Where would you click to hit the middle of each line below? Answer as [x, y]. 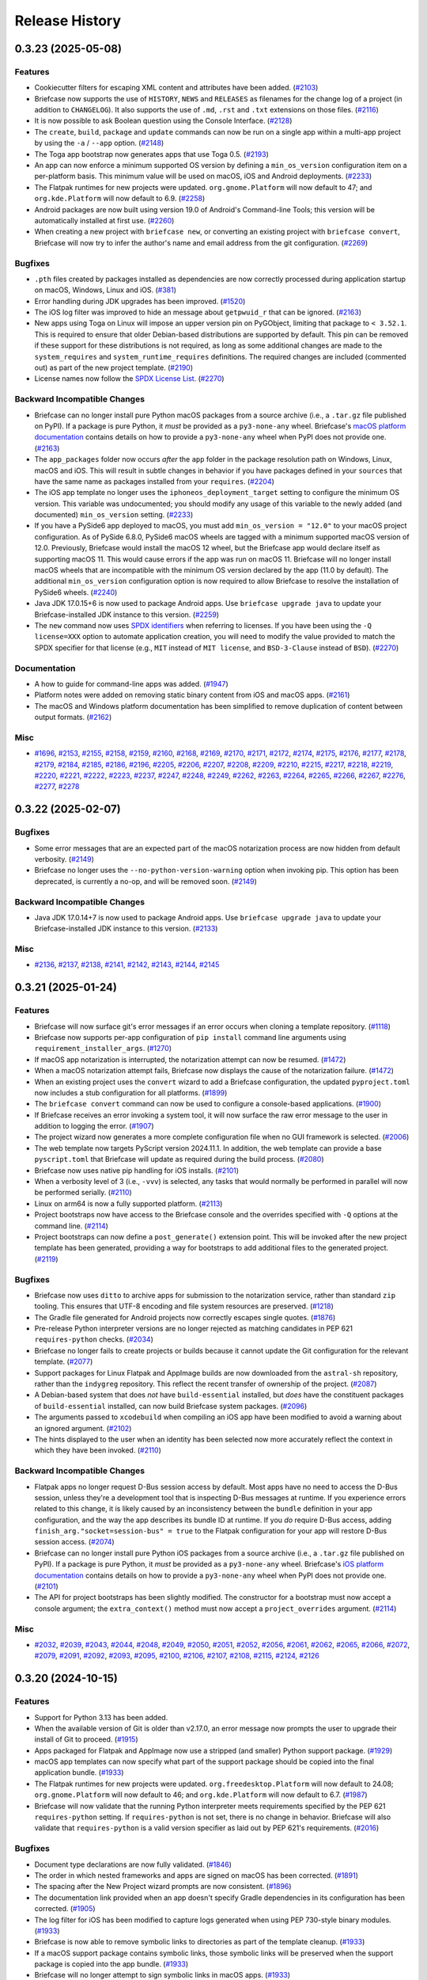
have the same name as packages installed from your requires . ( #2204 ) [154, 481]
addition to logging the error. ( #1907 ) [94, 1126]
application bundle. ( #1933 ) [79, 1772]
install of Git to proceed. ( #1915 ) [86, 1739]
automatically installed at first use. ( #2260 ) [104, 221]
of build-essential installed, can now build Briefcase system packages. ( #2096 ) [171, 1406]
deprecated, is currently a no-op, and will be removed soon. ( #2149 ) [145, 881]
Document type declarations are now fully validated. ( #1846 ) [133, 1864]
